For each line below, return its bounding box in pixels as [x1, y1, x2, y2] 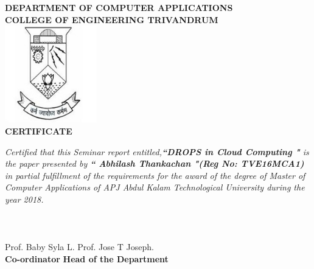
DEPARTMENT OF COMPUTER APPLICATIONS [5, 1, 233, 13]
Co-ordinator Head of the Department [5, 252, 169, 265]
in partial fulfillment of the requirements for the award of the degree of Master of [5, 169, 305, 181]
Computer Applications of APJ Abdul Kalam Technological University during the [5, 181, 305, 194]
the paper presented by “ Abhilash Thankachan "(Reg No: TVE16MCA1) [5, 157, 304, 170]
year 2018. [5, 192, 44, 205]
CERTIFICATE [5, 124, 72, 137]
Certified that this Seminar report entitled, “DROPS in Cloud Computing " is [5, 145, 309, 158]
